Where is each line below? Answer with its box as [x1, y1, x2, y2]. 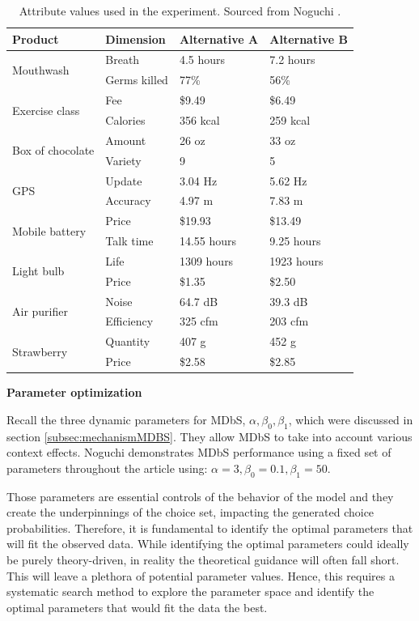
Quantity [105, 333, 150, 350]
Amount [105, 131, 146, 148]
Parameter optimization [6, 384, 142, 401]
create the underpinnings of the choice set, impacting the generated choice [6, 504, 375, 521]
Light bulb [12, 262, 65, 279]
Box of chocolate [12, 142, 95, 159]
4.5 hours [179, 51, 226, 68]
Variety [105, 151, 142, 168]
